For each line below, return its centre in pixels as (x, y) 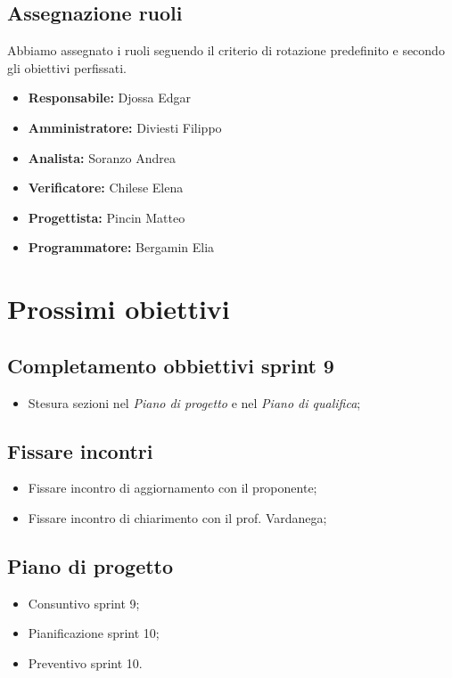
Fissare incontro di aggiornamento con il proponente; (173, 488)
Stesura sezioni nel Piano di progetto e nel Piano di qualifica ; (194, 402)
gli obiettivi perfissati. (67, 67)
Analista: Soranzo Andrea (102, 157)
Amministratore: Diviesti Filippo (125, 127)
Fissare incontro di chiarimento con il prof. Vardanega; (177, 517)
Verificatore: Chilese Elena (106, 188)
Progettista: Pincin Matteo (107, 217)
